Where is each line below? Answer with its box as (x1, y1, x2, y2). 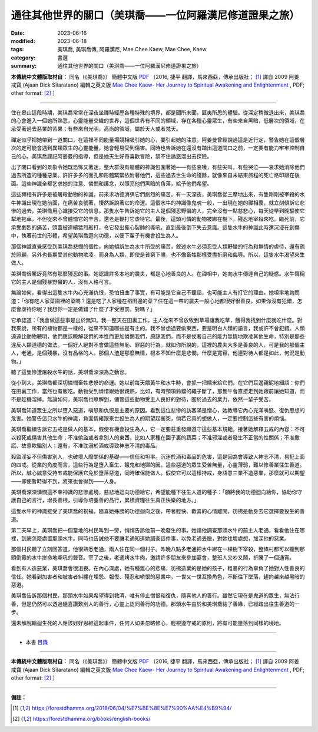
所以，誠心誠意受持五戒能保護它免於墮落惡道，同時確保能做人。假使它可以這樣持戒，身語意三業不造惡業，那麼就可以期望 (11, 469, 305, 476)
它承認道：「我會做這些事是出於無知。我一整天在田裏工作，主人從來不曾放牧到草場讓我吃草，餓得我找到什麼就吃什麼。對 (11, 316, 303, 323)
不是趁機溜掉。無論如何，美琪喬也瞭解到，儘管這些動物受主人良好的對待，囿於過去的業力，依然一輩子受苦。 (11, 396, 274, 403)
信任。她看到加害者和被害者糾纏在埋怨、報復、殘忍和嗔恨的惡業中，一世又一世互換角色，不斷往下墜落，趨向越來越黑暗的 (11, 573, 305, 580)
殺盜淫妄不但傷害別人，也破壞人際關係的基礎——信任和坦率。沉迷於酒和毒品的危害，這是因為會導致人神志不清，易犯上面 (11, 453, 305, 460)
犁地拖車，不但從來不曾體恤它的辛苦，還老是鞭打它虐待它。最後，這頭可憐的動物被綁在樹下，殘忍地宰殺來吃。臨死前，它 (11, 216, 305, 223)
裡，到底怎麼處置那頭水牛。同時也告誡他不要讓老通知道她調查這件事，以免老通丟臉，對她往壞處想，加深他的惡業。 (11, 535, 290, 542)
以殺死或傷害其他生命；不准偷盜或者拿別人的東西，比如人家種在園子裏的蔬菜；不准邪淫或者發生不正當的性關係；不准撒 (11, 433, 300, 441)
